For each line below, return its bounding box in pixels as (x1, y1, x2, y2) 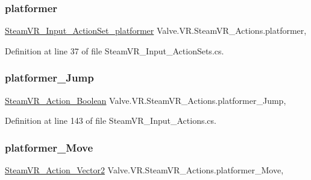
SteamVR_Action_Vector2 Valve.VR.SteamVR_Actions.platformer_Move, (5, 164, 284, 176)
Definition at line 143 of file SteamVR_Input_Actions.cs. (5, 114, 216, 127)
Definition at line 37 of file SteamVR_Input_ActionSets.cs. (5, 44, 224, 57)
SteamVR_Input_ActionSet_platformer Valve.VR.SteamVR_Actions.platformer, (5, 24, 307, 37)
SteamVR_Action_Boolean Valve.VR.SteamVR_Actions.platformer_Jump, (5, 94, 286, 106)
